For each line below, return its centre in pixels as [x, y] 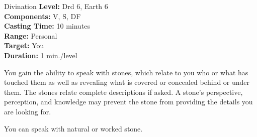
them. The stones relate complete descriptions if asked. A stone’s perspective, [123, 92]
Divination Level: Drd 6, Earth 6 [56, 6]
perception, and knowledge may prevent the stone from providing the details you [128, 102]
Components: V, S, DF [42, 16]
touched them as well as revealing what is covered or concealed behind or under [127, 82]
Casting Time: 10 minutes [47, 26]
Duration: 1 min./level [41, 55]
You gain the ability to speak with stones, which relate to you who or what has [126, 72]
